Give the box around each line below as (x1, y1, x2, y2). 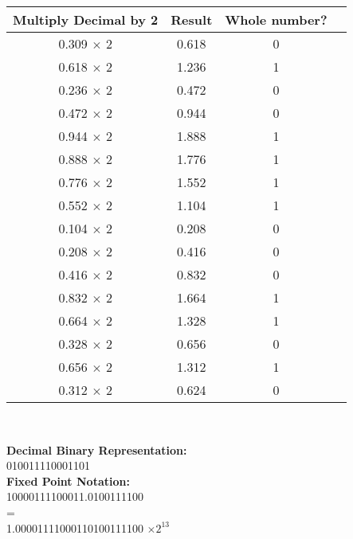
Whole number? (225, 10, 328, 29)
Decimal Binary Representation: (6, 441, 187, 458)
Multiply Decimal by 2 (13, 10, 159, 29)
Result (171, 10, 213, 29)
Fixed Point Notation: (6, 472, 130, 489)
